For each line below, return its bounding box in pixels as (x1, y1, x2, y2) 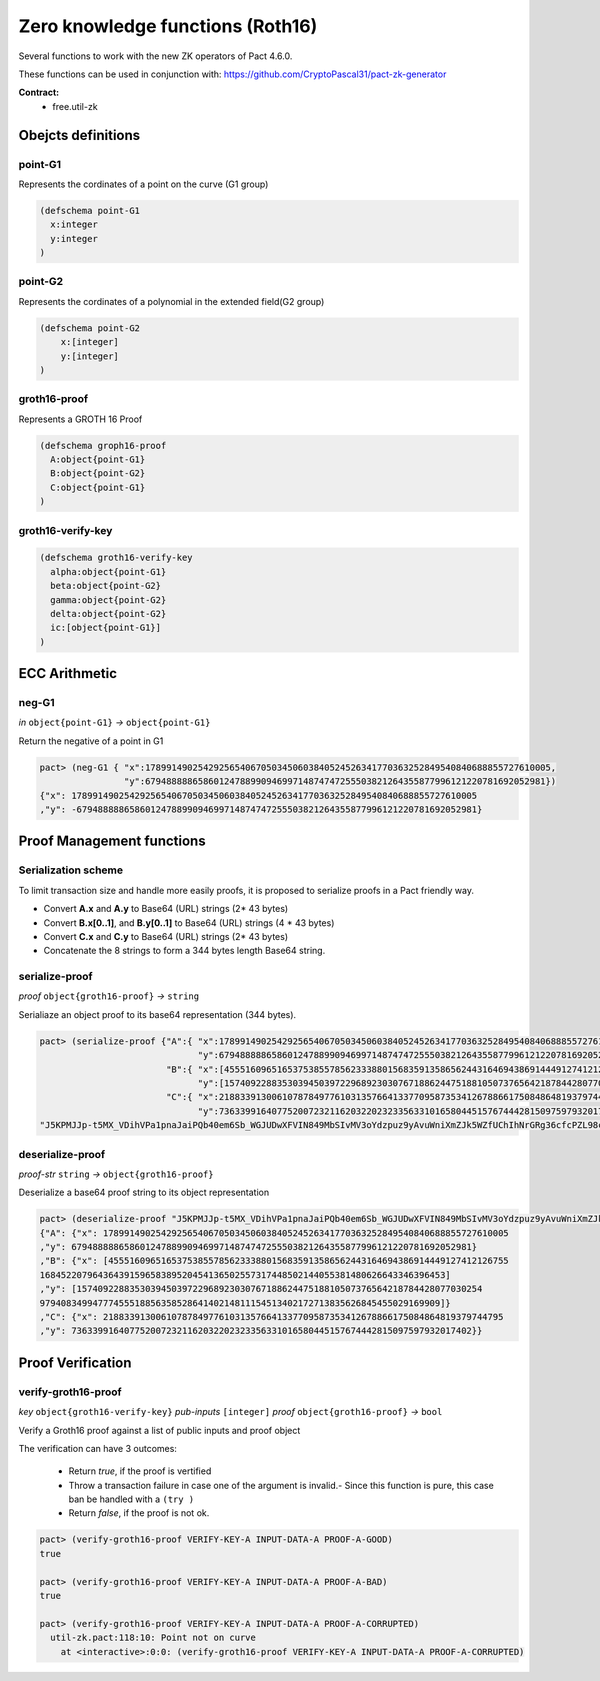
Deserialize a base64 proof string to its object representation (18, 1186, 270, 1199)
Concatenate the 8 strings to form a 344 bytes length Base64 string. (43, 945, 326, 957)
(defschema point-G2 (39, 322, 140, 334)
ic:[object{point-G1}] (50, 622, 162, 634)
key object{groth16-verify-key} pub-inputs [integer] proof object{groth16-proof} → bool (18, 1406, 443, 1418)
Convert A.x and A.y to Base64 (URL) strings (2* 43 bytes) (43, 903, 289, 915)
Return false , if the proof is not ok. (68, 1507, 210, 1519)
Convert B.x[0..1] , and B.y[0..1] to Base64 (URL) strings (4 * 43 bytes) (43, 916, 335, 929)
